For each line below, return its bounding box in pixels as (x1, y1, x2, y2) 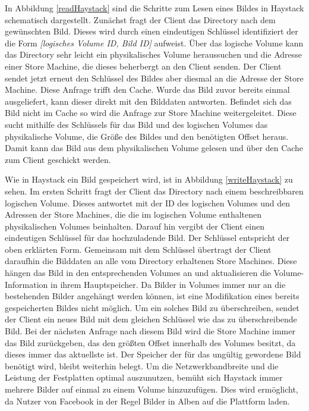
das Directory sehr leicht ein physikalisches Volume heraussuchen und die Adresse (5, 48, 302, 61)
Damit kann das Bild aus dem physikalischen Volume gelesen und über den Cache (5, 142, 304, 154)
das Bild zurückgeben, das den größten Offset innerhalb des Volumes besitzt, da (5, 336, 296, 349)
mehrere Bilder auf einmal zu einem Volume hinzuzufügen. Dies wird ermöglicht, (5, 383, 298, 395)
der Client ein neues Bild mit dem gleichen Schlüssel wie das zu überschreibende (5, 313, 297, 325)
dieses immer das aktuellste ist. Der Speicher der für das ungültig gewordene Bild (5, 348, 301, 360)
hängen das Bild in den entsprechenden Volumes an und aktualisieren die (5, 266, 271, 279)
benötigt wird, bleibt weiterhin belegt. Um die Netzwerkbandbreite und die (5, 359, 279, 372)
